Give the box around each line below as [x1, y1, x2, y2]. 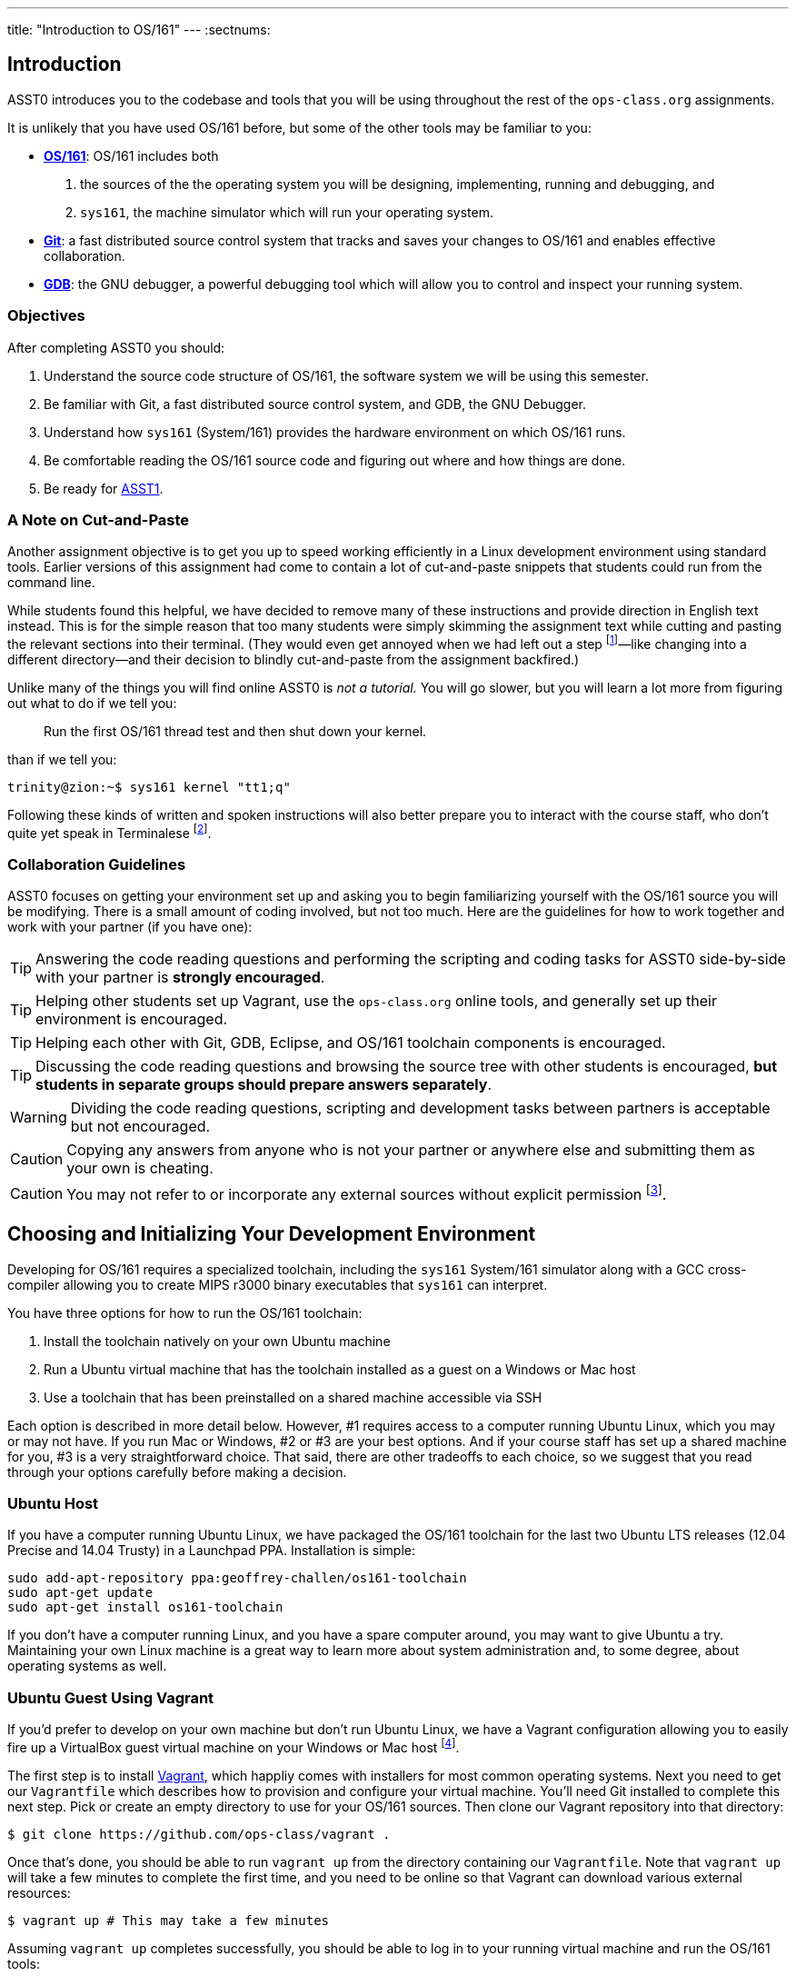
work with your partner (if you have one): [7, 919, 253, 935]
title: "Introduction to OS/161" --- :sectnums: [7, 22, 271, 37]
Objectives [7, 306, 85, 325]
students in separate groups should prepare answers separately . [35, 1075, 493, 1094]
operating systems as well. [7, 1658, 167, 1674]
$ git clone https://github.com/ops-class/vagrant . [7, 1826, 391, 1841]
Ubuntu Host [7, 1493, 99, 1512]
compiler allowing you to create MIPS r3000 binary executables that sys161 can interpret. [7, 1276, 548, 1292]
